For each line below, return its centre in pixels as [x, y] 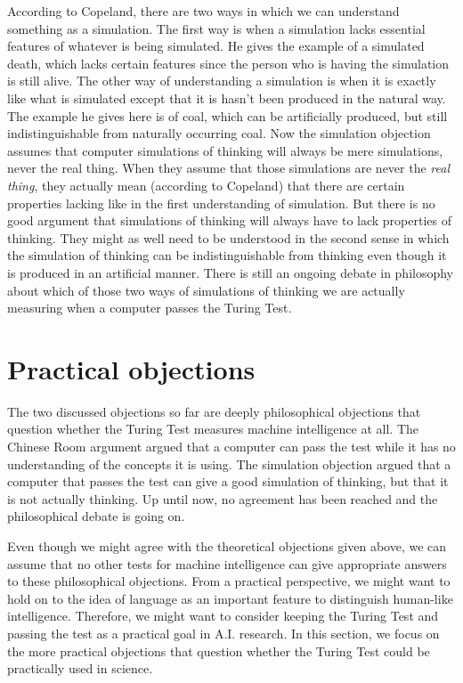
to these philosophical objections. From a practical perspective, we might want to [229, 581]
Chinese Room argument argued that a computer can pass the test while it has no [231, 446]
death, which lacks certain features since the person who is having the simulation [228, 63]
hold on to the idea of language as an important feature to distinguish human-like [230, 598]
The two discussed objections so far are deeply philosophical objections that [214, 411]
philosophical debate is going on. [96, 516]
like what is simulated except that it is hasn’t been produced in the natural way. [227, 98]
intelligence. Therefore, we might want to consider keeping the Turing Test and [223, 616]
